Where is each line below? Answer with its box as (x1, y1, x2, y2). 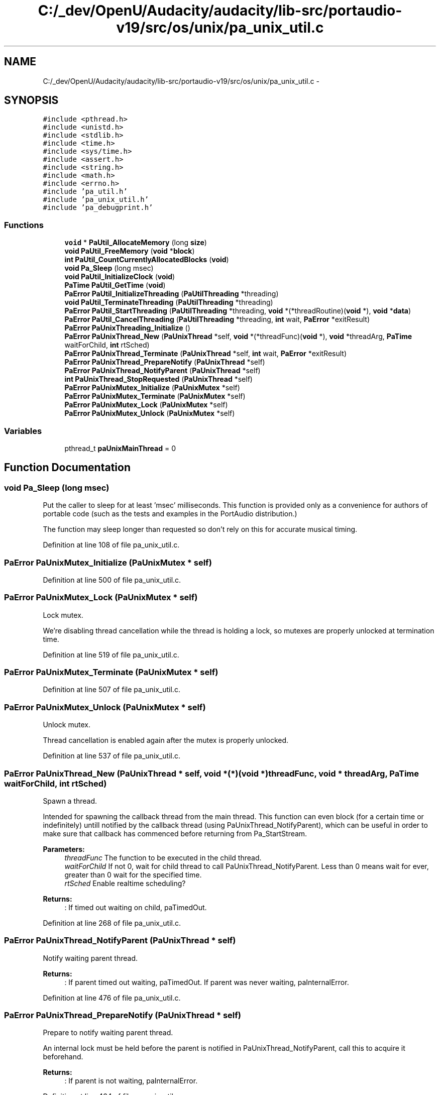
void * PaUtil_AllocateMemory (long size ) (64, 238, 207, 247)
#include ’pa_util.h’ (43, 187, 128, 196)
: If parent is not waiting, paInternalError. (64, 1076, 198, 1085)
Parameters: (43, 844, 85, 853)
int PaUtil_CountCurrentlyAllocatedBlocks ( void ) (64, 255, 229, 264)
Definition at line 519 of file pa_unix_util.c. (43, 650, 179, 659)
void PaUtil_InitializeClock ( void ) (64, 272, 175, 281)
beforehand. (43, 1052, 83, 1061)
